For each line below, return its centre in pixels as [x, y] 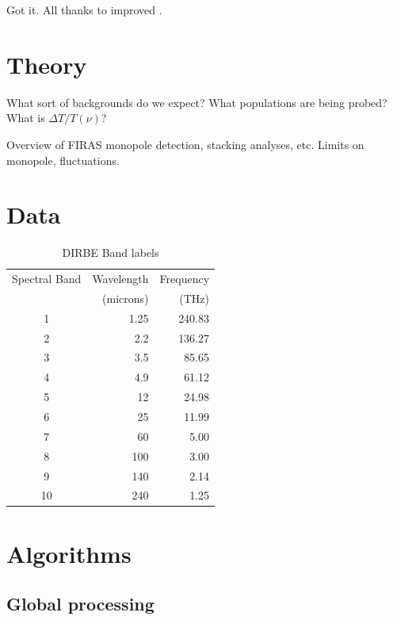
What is [26, 118]
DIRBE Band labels [111, 253]
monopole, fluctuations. [63, 160]
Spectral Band [47, 279]
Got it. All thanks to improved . [84, 10]
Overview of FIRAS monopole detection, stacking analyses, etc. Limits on [185, 144]
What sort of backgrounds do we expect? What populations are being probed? [197, 102]
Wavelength [120, 279]
